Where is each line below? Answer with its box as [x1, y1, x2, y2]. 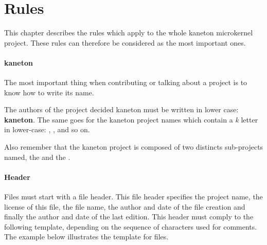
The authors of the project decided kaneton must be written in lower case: [4, 104, 239, 115]
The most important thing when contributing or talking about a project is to [4, 77, 247, 88]
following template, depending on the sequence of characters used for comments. [4, 221, 257, 232]
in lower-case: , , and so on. [4, 124, 90, 135]
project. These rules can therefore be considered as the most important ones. [4, 37, 246, 48]
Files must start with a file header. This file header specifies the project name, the [4, 191, 263, 202]
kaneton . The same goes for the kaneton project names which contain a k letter [4, 114, 258, 125]
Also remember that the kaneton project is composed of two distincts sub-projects [4, 141, 263, 152]
